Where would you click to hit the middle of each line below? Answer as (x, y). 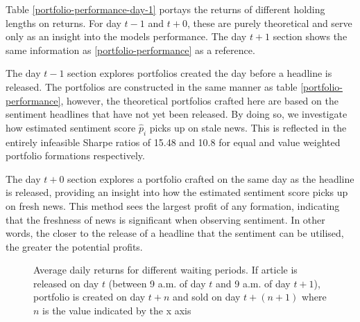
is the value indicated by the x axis (117, 311)
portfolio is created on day (89, 297)
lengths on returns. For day (63, 23)
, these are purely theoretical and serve (269, 23)
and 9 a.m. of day (253, 283)
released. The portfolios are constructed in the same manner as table (152, 86)
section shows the (310, 36)
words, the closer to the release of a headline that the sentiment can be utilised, (175, 233)
